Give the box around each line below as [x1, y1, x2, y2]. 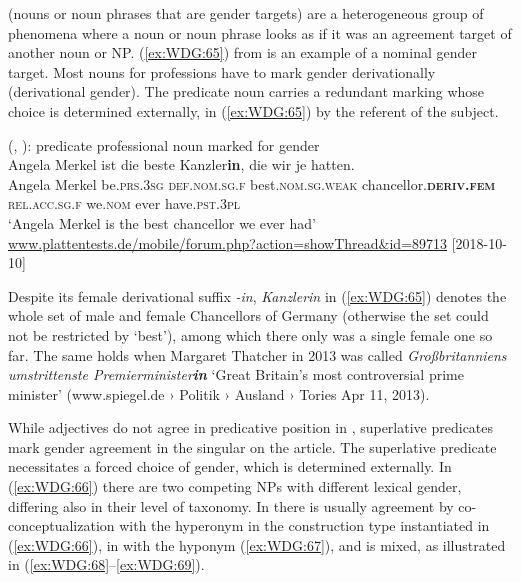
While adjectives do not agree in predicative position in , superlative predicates [8, 417, 494, 438]
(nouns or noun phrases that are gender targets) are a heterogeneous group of [8, 3, 484, 23]
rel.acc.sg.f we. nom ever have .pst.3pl [8, 193, 240, 214]
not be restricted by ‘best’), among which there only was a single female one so [8, 324, 493, 345]
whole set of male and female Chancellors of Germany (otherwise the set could [8, 305, 489, 326]
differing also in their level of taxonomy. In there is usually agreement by [8, 495, 454, 516]
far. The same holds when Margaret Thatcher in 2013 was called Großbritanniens [8, 344, 507, 365]
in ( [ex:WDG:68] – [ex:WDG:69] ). [8, 554, 205, 575]
